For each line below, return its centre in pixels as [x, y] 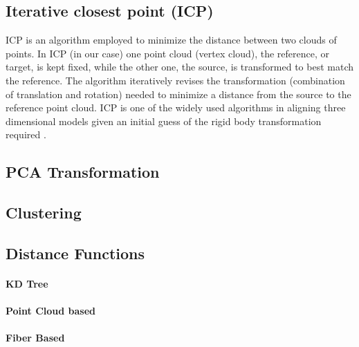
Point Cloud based [51, 311]
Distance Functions [75, 253]
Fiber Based [35, 338]
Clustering [44, 213]
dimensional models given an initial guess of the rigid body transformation [164, 121]
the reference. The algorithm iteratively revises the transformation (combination [175, 80]
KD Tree [27, 283]
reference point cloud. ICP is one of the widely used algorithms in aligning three [176, 107]
